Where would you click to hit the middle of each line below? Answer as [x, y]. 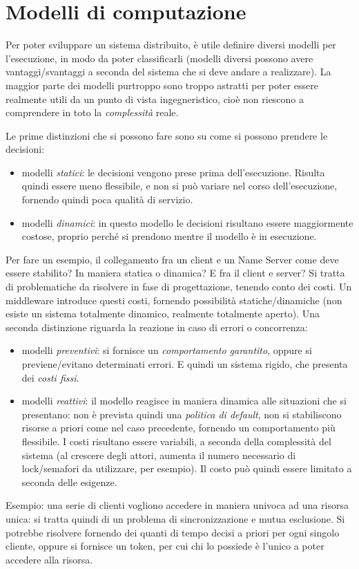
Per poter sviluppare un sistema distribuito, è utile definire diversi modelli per [171, 45]
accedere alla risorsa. [49, 559]
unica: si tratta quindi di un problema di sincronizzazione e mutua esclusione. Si [175, 518]
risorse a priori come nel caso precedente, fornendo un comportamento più [178, 428]
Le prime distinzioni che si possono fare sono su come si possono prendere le [167, 135]
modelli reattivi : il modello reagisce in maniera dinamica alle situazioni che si [184, 401]
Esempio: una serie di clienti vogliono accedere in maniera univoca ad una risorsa [177, 505]
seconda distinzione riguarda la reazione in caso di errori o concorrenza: [157, 327]
